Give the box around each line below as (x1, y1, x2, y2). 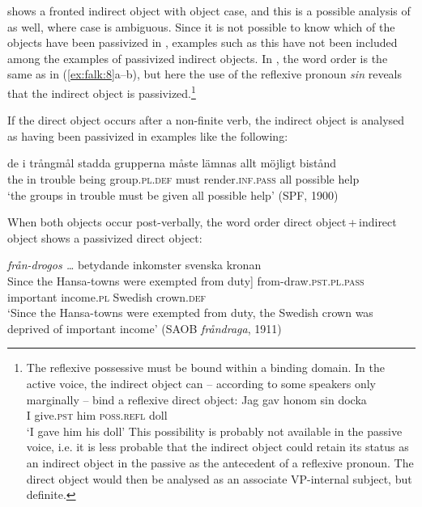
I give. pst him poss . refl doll (26, 407, 168, 424)
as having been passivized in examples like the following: (7, 127, 288, 144)
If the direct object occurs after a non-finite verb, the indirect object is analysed (7, 112, 405, 129)
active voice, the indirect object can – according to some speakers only (26, 374, 376, 391)
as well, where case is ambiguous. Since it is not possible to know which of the (7, 18, 395, 35)
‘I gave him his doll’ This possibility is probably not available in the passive (26, 422, 403, 439)
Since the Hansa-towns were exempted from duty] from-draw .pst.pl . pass (7, 272, 364, 289)
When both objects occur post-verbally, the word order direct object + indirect (7, 213, 397, 230)
